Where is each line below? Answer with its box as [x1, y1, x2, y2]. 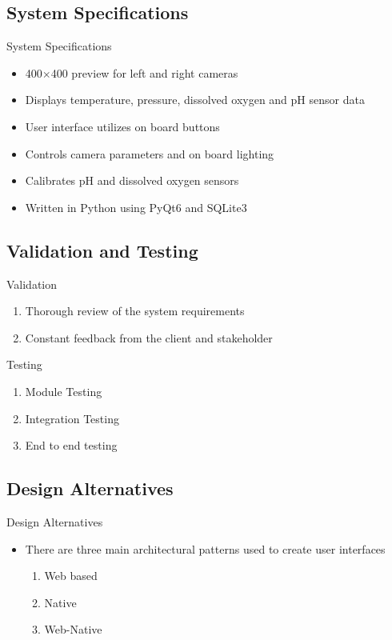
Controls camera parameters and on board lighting [25, 145, 274, 162]
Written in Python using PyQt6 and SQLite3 [25, 198, 247, 215]
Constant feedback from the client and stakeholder [25, 329, 273, 346]
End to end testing [25, 437, 118, 454]
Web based [44, 567, 98, 584]
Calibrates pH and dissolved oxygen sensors [25, 172, 239, 189]
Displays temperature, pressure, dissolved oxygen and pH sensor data [25, 91, 365, 108]
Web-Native [44, 621, 102, 638]
